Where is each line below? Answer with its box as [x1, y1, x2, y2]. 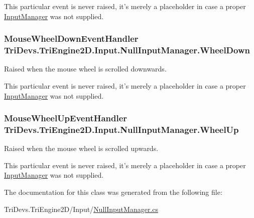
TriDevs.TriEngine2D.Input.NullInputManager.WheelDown [4, 44, 250, 56]
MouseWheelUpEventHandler [4, 112, 128, 124]
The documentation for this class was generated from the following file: [4, 187, 222, 197]
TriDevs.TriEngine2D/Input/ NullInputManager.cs [4, 203, 158, 214]
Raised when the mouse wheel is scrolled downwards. [4, 63, 167, 74]
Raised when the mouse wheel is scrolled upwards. [4, 143, 159, 154]
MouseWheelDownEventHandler [4, 32, 139, 45]
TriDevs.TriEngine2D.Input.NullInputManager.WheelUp [4, 123, 239, 135]
